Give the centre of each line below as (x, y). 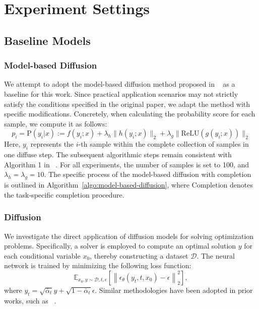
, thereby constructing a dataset (139, 255)
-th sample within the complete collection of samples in (164, 144)
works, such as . (30, 300)
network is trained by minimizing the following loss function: (98, 265)
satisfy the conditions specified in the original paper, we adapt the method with (127, 104)
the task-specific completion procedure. (64, 194)
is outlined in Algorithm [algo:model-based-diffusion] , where (97, 185)
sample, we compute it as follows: (56, 123)
